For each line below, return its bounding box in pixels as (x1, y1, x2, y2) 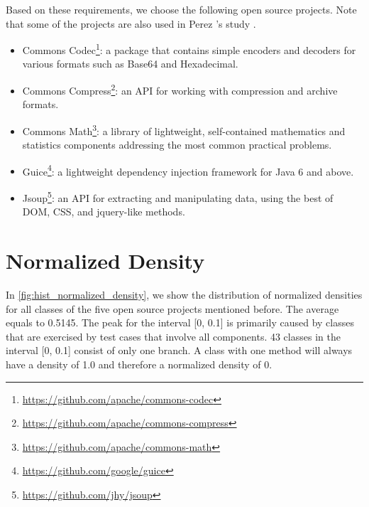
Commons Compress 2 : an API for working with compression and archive (22, 81, 338, 97)
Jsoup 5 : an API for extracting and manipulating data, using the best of (22, 188, 334, 205)
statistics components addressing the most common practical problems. (22, 137, 332, 152)
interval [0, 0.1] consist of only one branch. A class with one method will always (6, 343, 353, 358)
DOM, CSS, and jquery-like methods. (22, 204, 185, 219)
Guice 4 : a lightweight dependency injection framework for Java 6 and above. (22, 161, 354, 178)
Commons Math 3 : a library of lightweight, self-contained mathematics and (22, 121, 346, 138)
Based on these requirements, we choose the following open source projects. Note (6, 2, 357, 16)
